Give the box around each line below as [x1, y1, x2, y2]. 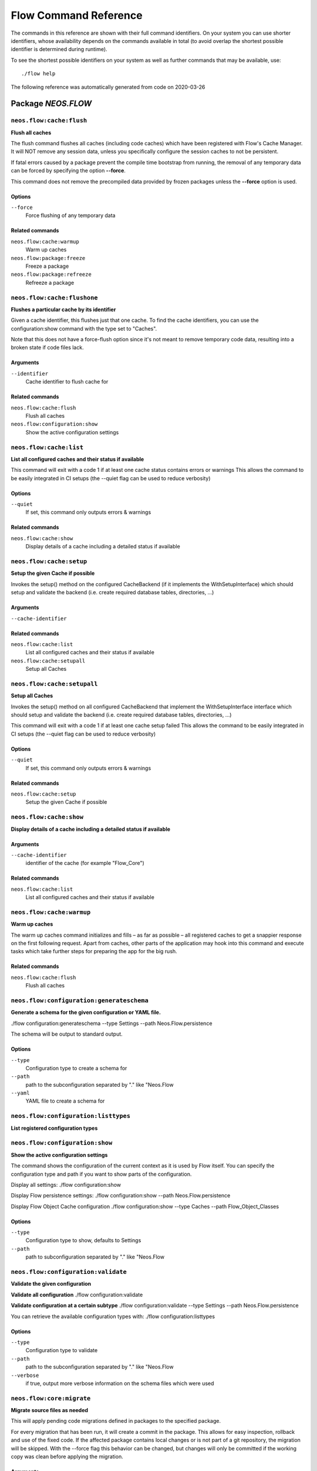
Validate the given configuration [11, 1280, 92, 1287]
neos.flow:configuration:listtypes [11, 1112, 131, 1120]
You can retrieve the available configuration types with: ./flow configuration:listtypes [11, 1313, 215, 1320]
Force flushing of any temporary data [25, 212, 116, 219]
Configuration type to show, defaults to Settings [25, 1237, 141, 1244]
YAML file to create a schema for [25, 1097, 105, 1104]
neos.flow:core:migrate [11, 1395, 91, 1402]
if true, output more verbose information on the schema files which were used [25, 1380, 214, 1387]
